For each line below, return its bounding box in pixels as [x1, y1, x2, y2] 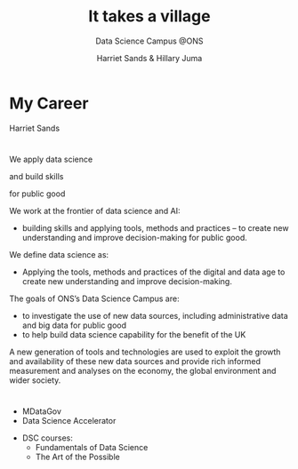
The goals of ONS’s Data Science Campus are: [9, 293, 180, 304]
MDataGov [21, 406, 62, 417]
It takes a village [88, 6, 211, 27]
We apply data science [9, 154, 93, 164]
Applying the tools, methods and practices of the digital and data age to [21, 266, 286, 277]
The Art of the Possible [35, 451, 120, 463]
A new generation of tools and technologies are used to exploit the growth [9, 346, 281, 357]
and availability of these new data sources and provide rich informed [9, 355, 261, 366]
